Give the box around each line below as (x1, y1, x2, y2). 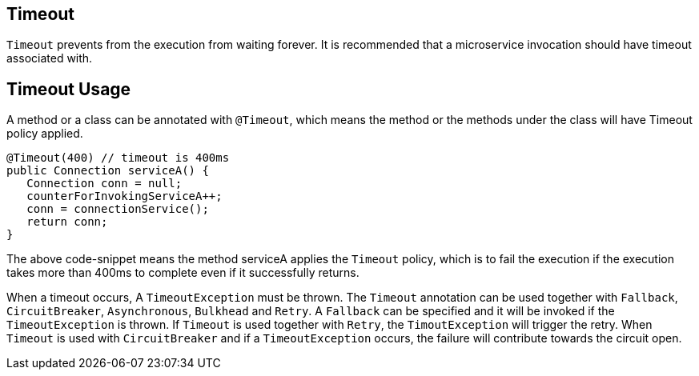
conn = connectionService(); (26, 202, 209, 216)
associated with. (6, 51, 93, 66)
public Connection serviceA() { (6, 164, 209, 178)
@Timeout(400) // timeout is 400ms (6, 151, 230, 165)
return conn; (26, 215, 108, 229)
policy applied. (6, 126, 83, 141)
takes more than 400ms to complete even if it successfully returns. (6, 266, 360, 280)
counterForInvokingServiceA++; (26, 190, 223, 203)
